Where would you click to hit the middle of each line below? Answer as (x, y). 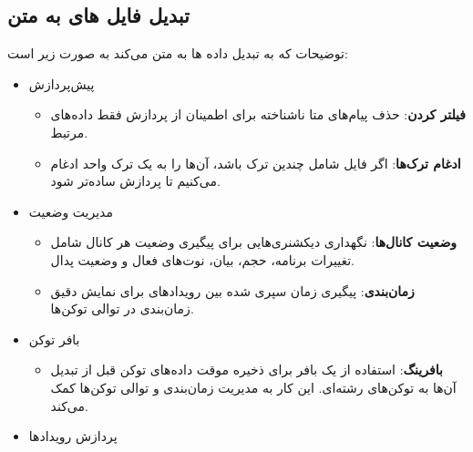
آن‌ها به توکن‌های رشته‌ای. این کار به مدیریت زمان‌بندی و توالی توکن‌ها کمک (253, 387)
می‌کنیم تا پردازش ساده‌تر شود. (135, 181)
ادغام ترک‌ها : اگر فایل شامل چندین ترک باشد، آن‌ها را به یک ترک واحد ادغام (256, 163)
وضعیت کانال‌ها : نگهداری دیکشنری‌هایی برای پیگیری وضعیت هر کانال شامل (254, 242)
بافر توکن (54, 339)
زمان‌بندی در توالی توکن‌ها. (122, 308)
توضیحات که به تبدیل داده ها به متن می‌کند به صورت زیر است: (178, 53)
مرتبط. (69, 132)
